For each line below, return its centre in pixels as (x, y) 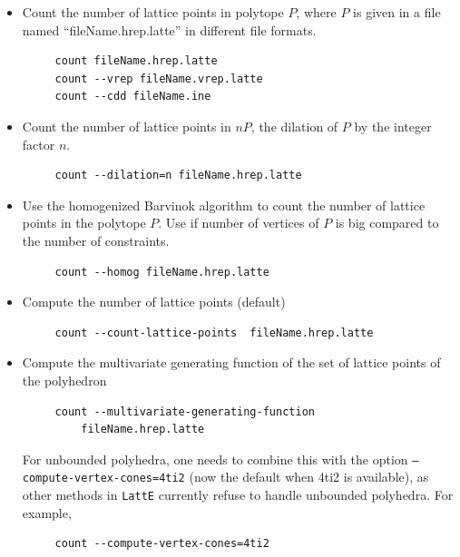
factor (39, 144)
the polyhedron (64, 380)
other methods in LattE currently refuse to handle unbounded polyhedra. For (238, 494)
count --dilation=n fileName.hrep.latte (178, 176)
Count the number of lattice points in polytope (153, 12)
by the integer (393, 126)
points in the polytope (84, 223)
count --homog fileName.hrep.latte (162, 272)
